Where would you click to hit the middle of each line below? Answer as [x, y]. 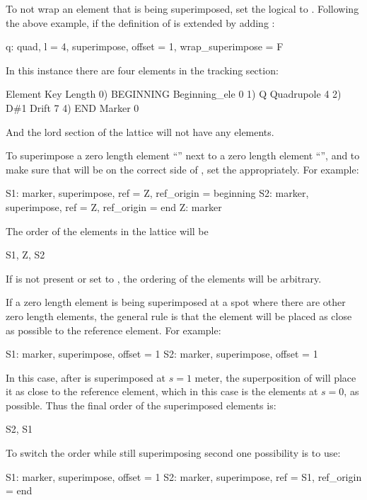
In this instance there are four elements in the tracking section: [142, 70]
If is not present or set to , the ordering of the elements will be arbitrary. [164, 278]
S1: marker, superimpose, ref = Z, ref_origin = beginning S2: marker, [157, 193]
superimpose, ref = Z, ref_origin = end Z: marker [114, 206]
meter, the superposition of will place [275, 377]
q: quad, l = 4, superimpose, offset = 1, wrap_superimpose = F [145, 46]
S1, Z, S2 [25, 255]
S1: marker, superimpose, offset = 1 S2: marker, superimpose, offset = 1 [162, 354]
